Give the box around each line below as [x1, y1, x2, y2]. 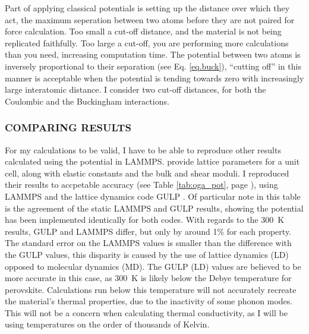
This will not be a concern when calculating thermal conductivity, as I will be [5, 306, 288, 319]
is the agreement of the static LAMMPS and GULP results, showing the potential [5, 201, 304, 214]
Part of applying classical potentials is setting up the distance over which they [5, 2, 290, 14]
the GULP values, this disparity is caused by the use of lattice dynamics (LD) [5, 248, 289, 260]
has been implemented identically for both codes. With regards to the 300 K [5, 213, 285, 226]
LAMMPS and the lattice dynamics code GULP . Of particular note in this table [5, 190, 301, 202]
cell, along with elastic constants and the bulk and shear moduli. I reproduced [5, 166, 289, 179]
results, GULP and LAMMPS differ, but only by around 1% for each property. [5, 225, 292, 237]
